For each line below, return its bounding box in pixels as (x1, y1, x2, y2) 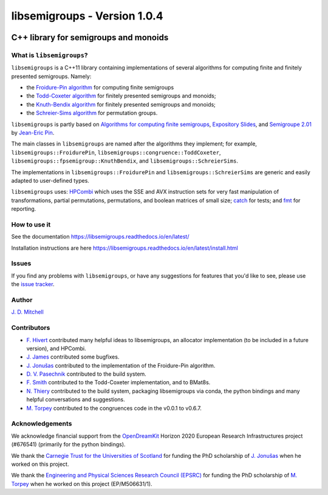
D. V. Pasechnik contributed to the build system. (26, 370, 147, 377)
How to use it (11, 220, 51, 228)
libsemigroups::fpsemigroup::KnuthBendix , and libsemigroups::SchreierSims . (11, 157, 238, 164)
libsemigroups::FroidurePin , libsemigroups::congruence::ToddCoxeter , (11, 149, 221, 156)
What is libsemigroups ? (11, 51, 88, 59)
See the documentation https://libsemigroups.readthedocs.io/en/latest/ (11, 233, 190, 240)
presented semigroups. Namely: (11, 72, 92, 80)
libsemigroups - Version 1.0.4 (11, 9, 163, 23)
